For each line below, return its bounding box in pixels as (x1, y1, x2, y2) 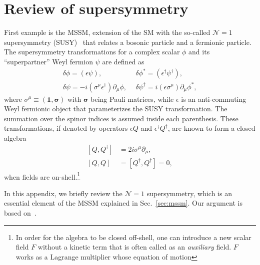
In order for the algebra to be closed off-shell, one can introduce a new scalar (15, 232, 251, 242)
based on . (4, 208, 36, 218)
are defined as (102, 56, 144, 66)
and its (188, 46, 210, 57)
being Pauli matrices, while (90, 93, 174, 104)
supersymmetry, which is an (146, 188, 232, 198)
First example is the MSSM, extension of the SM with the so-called (4, 27, 210, 37)
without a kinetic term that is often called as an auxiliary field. (37, 242, 231, 252)
